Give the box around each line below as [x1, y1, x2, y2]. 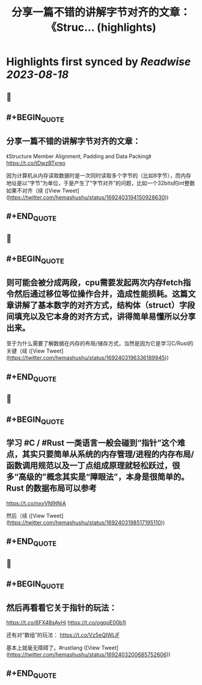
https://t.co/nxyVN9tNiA [6, 499, 66, 507]
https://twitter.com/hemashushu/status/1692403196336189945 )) [8, 354, 170, 362]
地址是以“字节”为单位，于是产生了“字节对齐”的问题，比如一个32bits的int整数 [6, 179, 195, 186]
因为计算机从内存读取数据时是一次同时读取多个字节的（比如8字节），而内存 [6, 171, 191, 179]
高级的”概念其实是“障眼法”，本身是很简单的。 [18, 472, 189, 482]
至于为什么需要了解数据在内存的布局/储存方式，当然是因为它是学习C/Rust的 [6, 340, 194, 347]
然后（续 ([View [6, 512, 45, 519]
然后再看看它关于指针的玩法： [6, 602, 117, 613]
